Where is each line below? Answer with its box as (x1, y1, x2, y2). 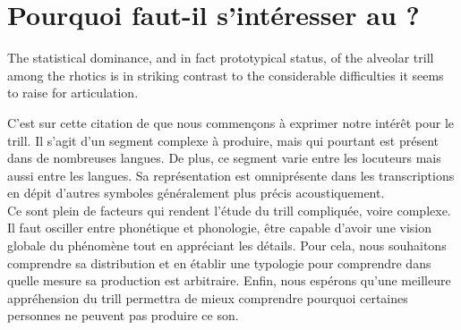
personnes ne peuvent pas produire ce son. (7, 306, 239, 325)
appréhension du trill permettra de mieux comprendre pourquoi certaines (7, 288, 408, 307)
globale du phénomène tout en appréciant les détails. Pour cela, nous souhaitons (7, 236, 447, 255)
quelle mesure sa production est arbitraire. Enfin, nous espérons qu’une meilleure (7, 271, 451, 290)
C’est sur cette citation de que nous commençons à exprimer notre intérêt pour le (7, 113, 455, 131)
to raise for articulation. (7, 83, 139, 102)
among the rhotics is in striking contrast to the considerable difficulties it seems (7, 65, 444, 84)
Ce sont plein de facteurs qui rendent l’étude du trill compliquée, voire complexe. (7, 200, 451, 219)
